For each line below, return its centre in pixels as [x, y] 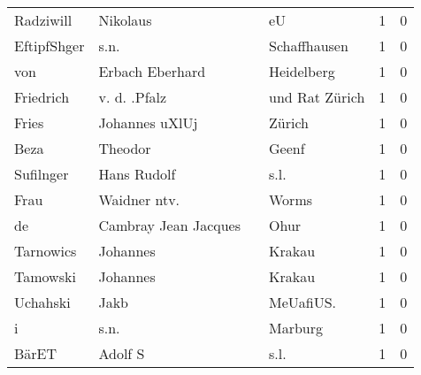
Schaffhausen [309, 46]
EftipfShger [50, 46]
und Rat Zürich [317, 97]
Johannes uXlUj [148, 122]
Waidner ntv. [139, 199]
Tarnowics [46, 251]
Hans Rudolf [137, 174]
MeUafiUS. [303, 302]
